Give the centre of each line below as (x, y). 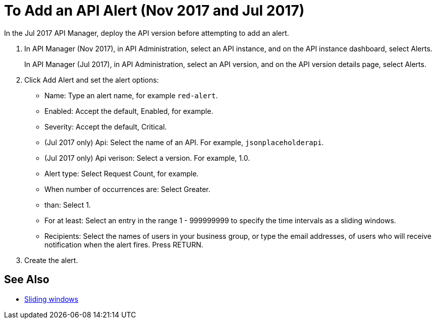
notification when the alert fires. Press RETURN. (124, 244)
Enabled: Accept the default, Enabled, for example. (129, 111)
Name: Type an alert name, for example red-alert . (131, 95)
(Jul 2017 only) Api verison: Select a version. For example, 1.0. (147, 158)
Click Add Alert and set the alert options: (92, 80)
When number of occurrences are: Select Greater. (127, 189)
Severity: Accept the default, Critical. (106, 126)
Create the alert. (51, 260)
